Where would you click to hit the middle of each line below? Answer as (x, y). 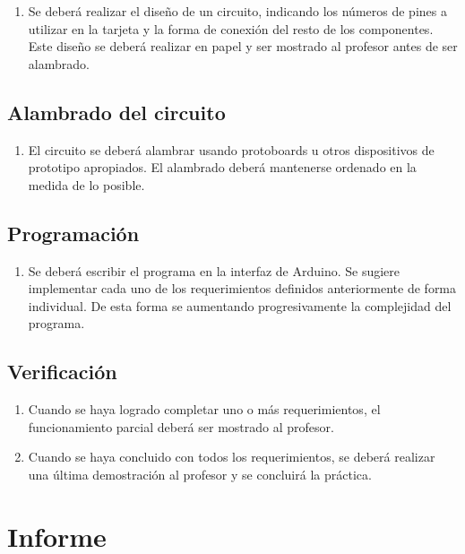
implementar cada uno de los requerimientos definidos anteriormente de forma (242, 288)
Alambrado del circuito (116, 112)
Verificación (62, 372)
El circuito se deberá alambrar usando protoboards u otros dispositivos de (231, 149)
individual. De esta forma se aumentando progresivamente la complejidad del (240, 305)
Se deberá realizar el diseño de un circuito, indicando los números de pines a (237, 11)
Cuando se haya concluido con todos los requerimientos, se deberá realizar (232, 457)
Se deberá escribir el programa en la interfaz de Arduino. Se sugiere (214, 270)
